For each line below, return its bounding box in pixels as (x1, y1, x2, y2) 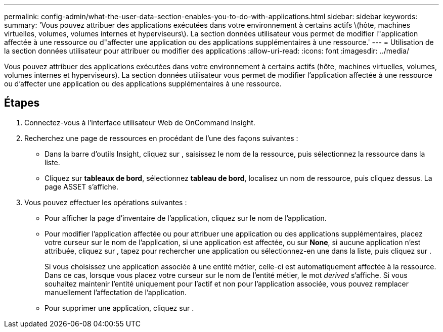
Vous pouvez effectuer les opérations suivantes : (24, 198, 187, 207)
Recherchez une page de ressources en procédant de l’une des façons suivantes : (24, 133, 298, 143)
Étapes (4, 97, 40, 110)
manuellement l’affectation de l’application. (45, 288, 187, 297)
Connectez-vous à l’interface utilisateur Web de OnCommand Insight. (24, 118, 255, 127)
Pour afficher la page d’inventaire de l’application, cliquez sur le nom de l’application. (45, 213, 327, 222)
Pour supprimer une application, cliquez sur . (45, 303, 194, 312)
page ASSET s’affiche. (45, 182, 119, 191)
